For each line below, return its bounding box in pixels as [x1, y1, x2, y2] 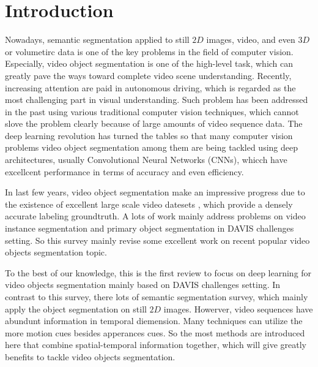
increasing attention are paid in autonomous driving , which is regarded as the [5, 81, 296, 94]
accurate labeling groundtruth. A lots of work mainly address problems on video [5, 210, 306, 222]
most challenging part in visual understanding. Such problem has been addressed [5, 93, 308, 106]
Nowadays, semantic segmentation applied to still [5, 33, 190, 46]
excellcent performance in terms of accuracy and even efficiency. [5, 165, 244, 178]
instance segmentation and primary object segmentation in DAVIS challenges [5, 222, 294, 235]
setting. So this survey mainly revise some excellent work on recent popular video [5, 233, 310, 246]
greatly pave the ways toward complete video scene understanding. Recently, [5, 69, 292, 81]
